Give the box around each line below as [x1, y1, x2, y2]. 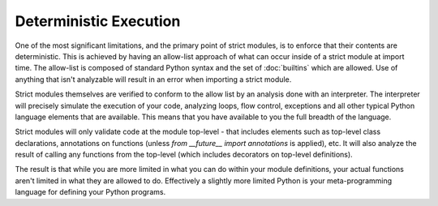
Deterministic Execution [15, 12, 181, 30]
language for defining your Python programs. [15, 187, 166, 197]
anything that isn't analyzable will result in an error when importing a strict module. [15, 74, 292, 84]
